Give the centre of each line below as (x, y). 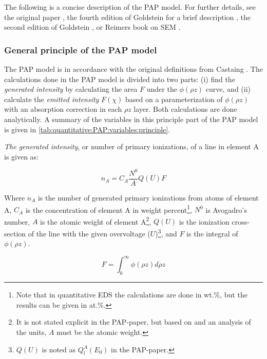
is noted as (59, 349)
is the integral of (212, 233)
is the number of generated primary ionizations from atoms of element (148, 197)
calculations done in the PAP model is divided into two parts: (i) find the (120, 79)
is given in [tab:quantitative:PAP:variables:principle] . (87, 129)
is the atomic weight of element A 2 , (96, 221)
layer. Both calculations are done (185, 109)
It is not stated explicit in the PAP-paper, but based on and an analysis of (133, 322)
